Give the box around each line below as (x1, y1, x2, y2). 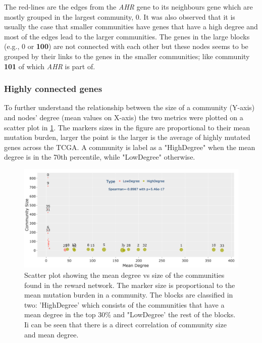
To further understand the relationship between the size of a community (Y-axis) (4, 102, 255, 113)
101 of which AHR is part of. (4, 61, 95, 71)
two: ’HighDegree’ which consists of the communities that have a (24, 299, 225, 310)
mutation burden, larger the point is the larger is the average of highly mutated (4, 132, 250, 142)
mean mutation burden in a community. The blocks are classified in (24, 289, 233, 300)
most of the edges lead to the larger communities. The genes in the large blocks (4, 31, 250, 41)
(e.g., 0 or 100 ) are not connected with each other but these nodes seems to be (4, 41, 248, 52)
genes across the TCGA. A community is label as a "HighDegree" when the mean (4, 141, 255, 152)
